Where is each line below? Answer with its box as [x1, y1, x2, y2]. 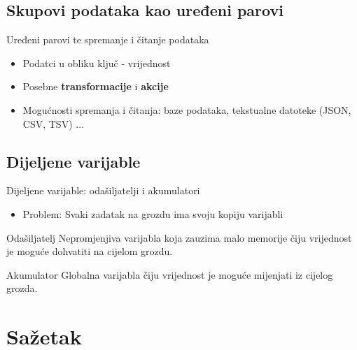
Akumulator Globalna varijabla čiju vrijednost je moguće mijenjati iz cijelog [6, 267, 333, 282]
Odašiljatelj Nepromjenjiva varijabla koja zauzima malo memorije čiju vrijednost [6, 230, 352, 245]
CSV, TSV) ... [22, 116, 84, 131]
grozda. [6, 281, 38, 296]
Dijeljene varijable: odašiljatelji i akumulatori [6, 183, 200, 198]
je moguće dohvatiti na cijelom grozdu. [6, 244, 173, 258]
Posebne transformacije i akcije [22, 79, 169, 94]
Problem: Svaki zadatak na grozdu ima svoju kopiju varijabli [22, 206, 283, 221]
